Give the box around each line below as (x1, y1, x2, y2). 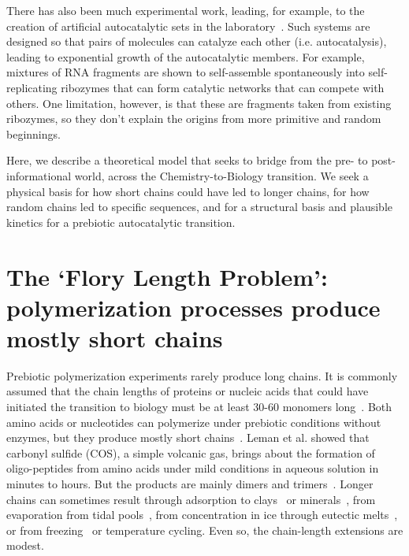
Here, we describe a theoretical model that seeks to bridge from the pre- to (6, 152, 368, 169)
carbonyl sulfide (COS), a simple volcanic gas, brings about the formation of (6, 444, 375, 461)
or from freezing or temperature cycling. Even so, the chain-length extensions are (6, 521, 403, 538)
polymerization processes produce (6, 291, 381, 323)
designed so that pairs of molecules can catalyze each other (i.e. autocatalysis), (6, 33, 387, 50)
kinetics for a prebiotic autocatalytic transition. (6, 213, 236, 230)
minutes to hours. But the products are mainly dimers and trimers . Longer (6, 475, 374, 491)
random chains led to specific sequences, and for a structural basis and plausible (6, 198, 392, 215)
